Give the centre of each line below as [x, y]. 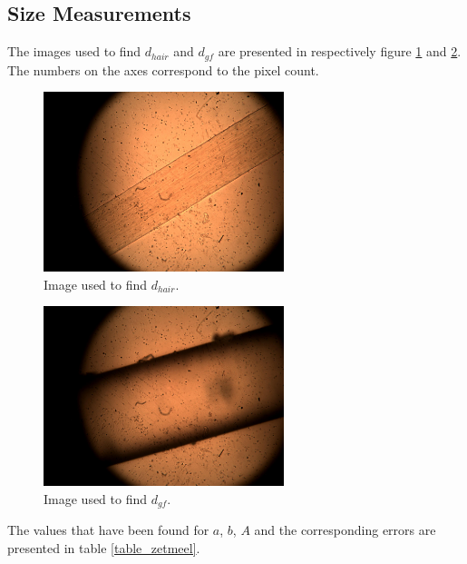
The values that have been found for [108, 530]
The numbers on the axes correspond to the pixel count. [163, 69]
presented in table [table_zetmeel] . [104, 547]
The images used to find [74, 51]
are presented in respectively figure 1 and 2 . [340, 51]
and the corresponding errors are [345, 530]
